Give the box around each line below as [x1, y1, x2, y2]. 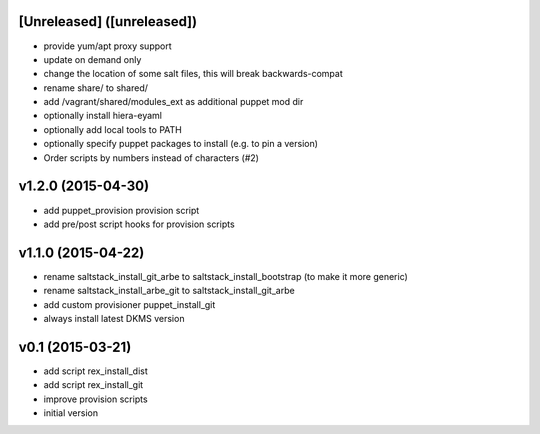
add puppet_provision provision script [43, 204, 200, 216]
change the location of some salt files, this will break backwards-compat [43, 68, 344, 80]
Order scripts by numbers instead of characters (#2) [43, 151, 260, 164]
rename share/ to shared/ [43, 81, 149, 94]
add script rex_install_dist [43, 365, 149, 377]
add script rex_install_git [43, 379, 144, 391]
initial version [43, 407, 99, 419]
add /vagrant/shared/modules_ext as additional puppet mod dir [43, 96, 304, 108]
